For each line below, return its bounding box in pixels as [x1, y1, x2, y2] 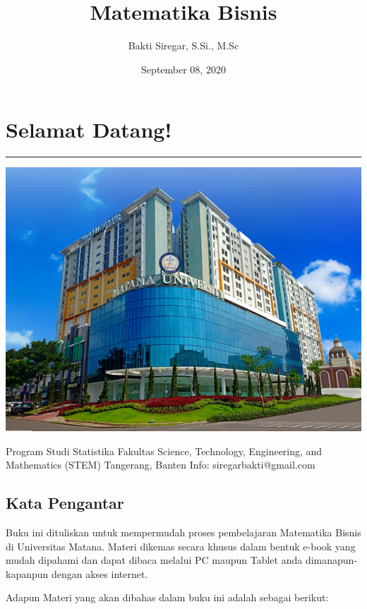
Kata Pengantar [6, 492, 124, 514]
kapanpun [6, 566, 49, 581]
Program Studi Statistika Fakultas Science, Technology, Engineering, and [6, 443, 323, 458]
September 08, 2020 [141, 61, 226, 76]
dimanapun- [305, 553, 358, 567]
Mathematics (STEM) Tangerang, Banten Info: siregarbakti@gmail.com [6, 457, 315, 472]
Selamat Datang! [6, 115, 172, 144]
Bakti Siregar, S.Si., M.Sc [128, 38, 239, 53]
